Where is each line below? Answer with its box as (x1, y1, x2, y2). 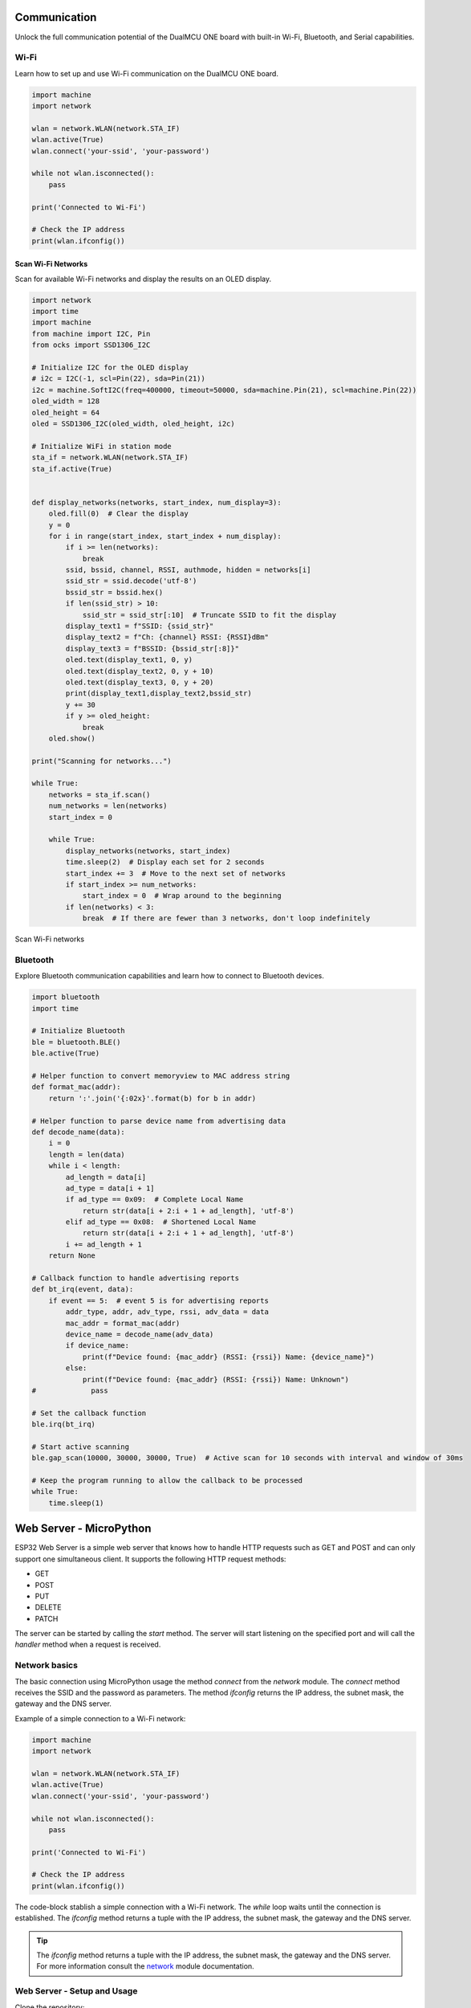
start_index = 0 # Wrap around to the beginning (82, 892, 282, 900)
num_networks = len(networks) (48, 802, 168, 810)
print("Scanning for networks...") (31, 756, 172, 765)
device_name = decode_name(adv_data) (65, 1330, 214, 1339)
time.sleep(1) (48, 1498, 104, 1508)
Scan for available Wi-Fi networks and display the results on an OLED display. (14, 274, 272, 284)
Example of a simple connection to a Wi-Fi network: (14, 1713, 186, 1723)
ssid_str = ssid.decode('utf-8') (65, 577, 197, 586)
